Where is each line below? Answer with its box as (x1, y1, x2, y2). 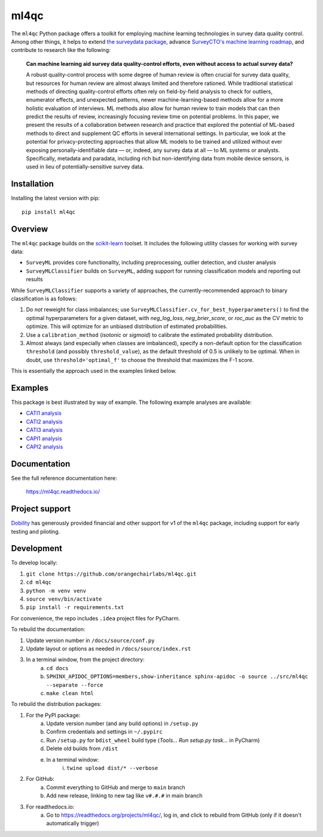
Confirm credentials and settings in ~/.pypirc (46, 728, 163, 735)
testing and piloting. (11, 528, 60, 535)
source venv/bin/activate (26, 596, 102, 602)
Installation (11, 179, 54, 189)
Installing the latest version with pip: (11, 194, 100, 202)
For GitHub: (26, 775, 55, 783)
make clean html (46, 690, 94, 696)
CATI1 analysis (26, 410, 62, 417)
